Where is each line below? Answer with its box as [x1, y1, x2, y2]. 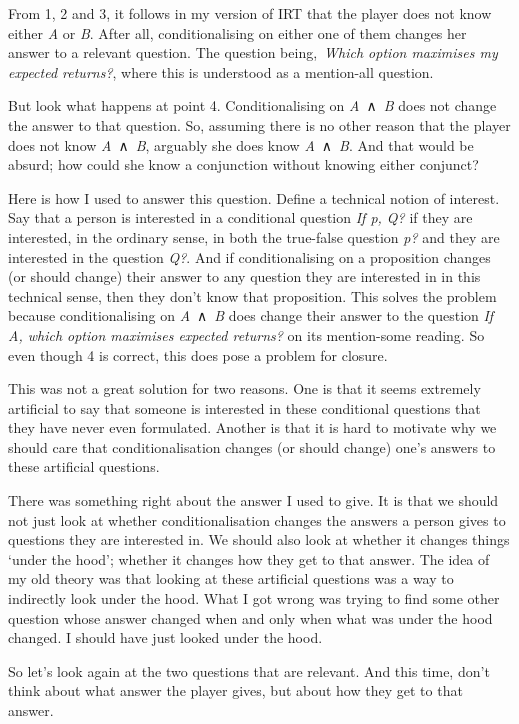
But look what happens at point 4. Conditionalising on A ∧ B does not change [8, 95, 497, 116]
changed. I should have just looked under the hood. [8, 627, 323, 648]
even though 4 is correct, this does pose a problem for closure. [8, 344, 388, 365]
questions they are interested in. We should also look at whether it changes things [8, 529, 510, 550]
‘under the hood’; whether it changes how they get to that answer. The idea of [8, 548, 490, 569]
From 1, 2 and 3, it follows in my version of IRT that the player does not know [8, 3, 492, 23]
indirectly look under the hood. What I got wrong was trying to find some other [8, 588, 500, 609]
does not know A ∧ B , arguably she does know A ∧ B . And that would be [8, 134, 474, 155]
